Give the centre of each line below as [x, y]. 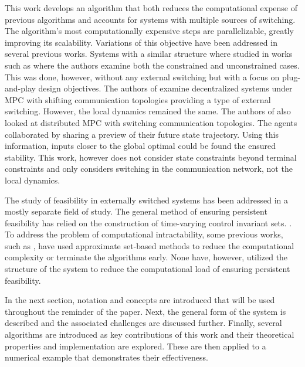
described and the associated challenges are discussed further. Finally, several [143, 323]
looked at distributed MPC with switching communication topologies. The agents [151, 122]
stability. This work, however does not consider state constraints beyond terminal [151, 157]
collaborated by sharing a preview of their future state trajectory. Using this [142, 134]
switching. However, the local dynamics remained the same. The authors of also [148, 111]
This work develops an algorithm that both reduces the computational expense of [151, 8]
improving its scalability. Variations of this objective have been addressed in [141, 42]
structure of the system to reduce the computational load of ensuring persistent [148, 269]
